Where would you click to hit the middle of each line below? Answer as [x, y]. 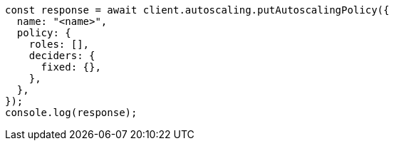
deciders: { [62, 56]
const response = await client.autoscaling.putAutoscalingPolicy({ [197, 10]
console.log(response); [71, 113]
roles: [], [59, 44]
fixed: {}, [71, 67]
